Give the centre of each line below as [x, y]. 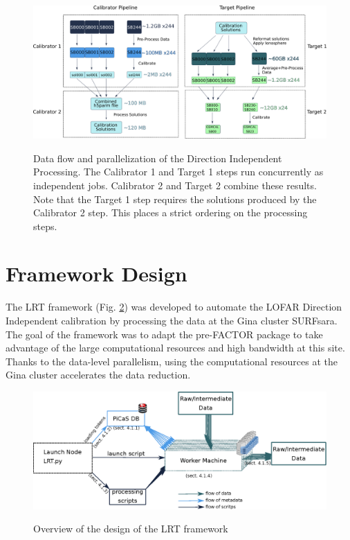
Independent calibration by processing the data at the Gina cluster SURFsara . [172, 320]
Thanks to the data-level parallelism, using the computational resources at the [172, 361]
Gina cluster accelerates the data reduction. [98, 375]
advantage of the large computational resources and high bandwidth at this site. [175, 348]
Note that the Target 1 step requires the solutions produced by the [175, 199]
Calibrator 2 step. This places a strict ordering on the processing [171, 212]
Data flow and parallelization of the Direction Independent [158, 158]
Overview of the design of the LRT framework [131, 529]
